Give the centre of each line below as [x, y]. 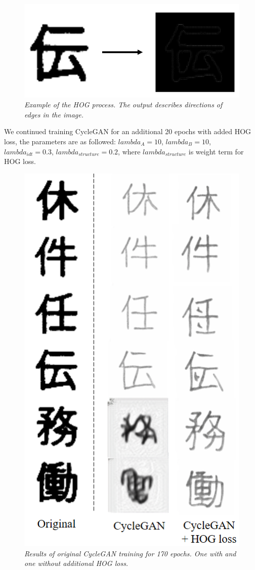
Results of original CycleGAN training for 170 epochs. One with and [130, 553]
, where [129, 151]
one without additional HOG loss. [76, 563]
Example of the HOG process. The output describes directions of [123, 105]
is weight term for [216, 151]
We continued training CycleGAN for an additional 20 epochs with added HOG [128, 131]
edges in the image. [54, 114]
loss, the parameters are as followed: [60, 141]
